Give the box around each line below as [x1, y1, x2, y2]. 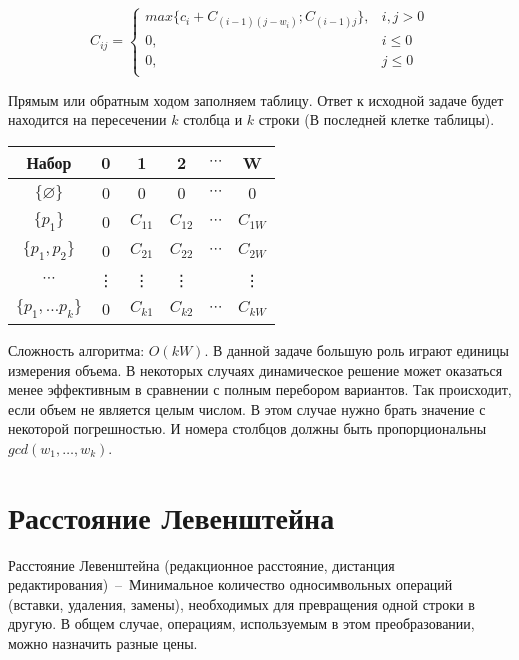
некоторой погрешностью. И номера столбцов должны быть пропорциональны [8, 418, 487, 439]
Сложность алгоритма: [8, 340, 145, 360]
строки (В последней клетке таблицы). [258, 109, 495, 130]
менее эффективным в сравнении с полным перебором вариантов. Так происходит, [8, 379, 512, 400]
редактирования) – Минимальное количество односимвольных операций [8, 574, 453, 595]
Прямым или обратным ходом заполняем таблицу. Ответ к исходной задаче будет [8, 89, 504, 110]
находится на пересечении [8, 109, 167, 130]
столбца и [183, 109, 243, 130]
